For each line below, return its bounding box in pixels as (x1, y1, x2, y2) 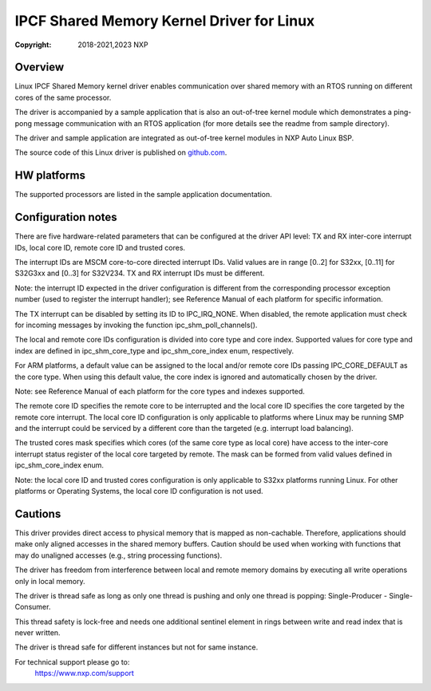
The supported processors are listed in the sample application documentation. (14, 190, 273, 199)
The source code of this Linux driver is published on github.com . (14, 148, 227, 157)
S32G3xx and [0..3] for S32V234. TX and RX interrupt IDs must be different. (14, 268, 265, 278)
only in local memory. (14, 576, 85, 586)
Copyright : (14, 40, 52, 49)
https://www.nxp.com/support (34, 669, 135, 678)
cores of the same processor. (14, 93, 112, 102)
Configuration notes (14, 211, 117, 224)
